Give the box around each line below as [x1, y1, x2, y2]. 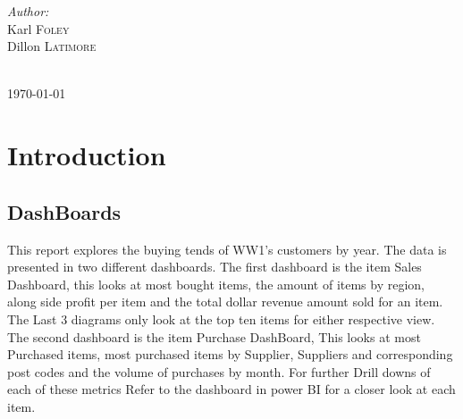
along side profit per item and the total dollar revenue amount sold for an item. [7, 292, 443, 311]
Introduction [7, 137, 166, 173]
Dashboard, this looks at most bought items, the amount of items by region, [7, 274, 425, 293]
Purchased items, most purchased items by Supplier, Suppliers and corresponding [7, 345, 453, 364]
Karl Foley [7, 19, 70, 38]
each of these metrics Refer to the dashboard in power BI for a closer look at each [7, 380, 456, 398]
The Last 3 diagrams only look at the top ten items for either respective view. [7, 309, 435, 328]
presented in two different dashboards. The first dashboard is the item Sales [7, 257, 422, 276]
